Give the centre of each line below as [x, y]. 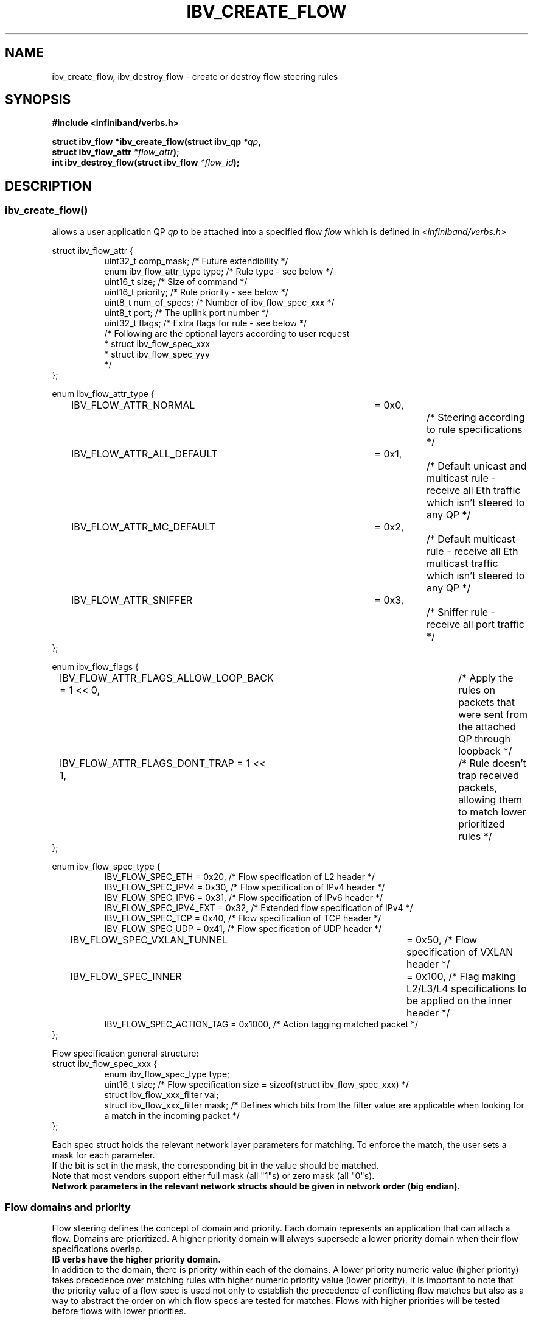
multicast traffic [462, 563]
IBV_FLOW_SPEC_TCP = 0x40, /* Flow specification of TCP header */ [243, 918]
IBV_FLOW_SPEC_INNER [126, 976]
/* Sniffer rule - [461, 612]
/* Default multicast [471, 539]
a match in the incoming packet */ [172, 1115]
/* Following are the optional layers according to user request [227, 333]
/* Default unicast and [476, 466]
